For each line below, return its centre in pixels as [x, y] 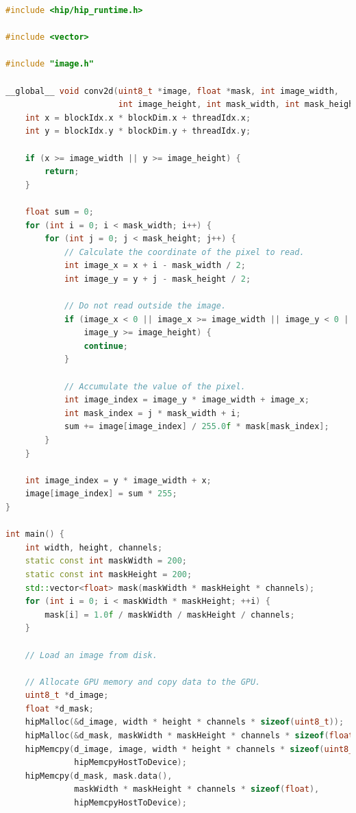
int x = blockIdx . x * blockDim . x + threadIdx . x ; [138, 118]
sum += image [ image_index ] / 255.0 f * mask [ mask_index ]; [196, 427]
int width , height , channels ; [94, 547]
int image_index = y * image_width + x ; [118, 480]
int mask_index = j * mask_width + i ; [152, 413]
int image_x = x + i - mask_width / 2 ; [155, 266]
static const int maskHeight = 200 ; [109, 574]
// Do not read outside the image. [145, 306]
